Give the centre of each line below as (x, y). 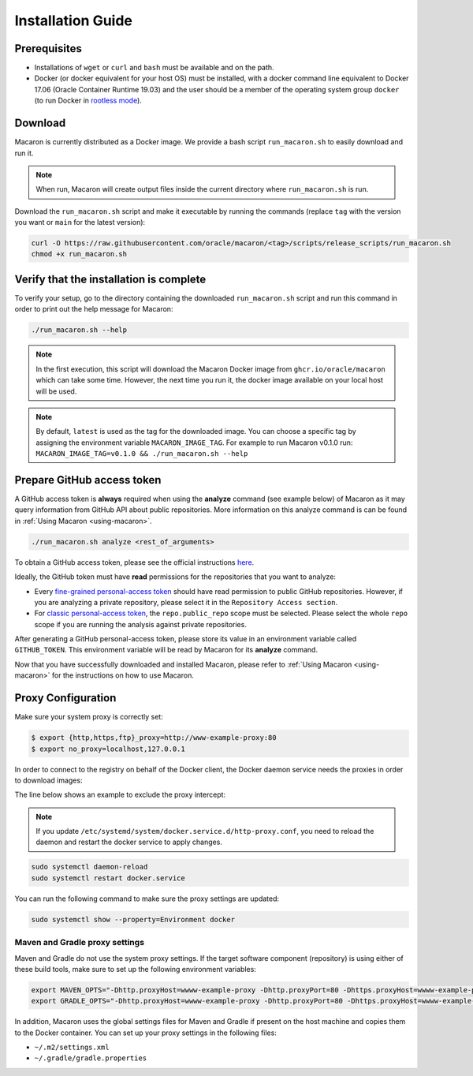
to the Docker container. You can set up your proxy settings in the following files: (146, 1033)
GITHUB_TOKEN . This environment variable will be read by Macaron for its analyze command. (166, 650)
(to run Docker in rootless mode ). (88, 101)
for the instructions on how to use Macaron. (123, 675)
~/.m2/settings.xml (72, 1048)
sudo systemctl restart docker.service (108, 878)
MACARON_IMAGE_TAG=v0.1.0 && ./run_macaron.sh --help (142, 454)
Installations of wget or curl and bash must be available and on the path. (155, 68)
